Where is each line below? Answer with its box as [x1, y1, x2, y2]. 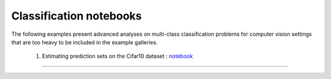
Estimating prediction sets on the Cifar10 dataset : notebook [42, 52, 193, 60]
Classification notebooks [11, 9, 142, 22]
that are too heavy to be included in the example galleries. [11, 38, 158, 46]
